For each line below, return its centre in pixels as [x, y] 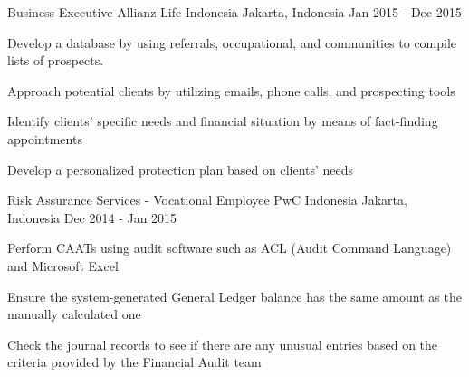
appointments [45, 138]
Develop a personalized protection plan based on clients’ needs [181, 169]
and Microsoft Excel [63, 265]
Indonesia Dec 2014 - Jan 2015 [92, 217]
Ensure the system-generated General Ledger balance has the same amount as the [234, 296]
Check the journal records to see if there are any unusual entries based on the [223, 344]
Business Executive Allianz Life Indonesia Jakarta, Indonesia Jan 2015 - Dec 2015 [234, 12]
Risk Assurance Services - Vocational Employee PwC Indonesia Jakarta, [207, 200]
